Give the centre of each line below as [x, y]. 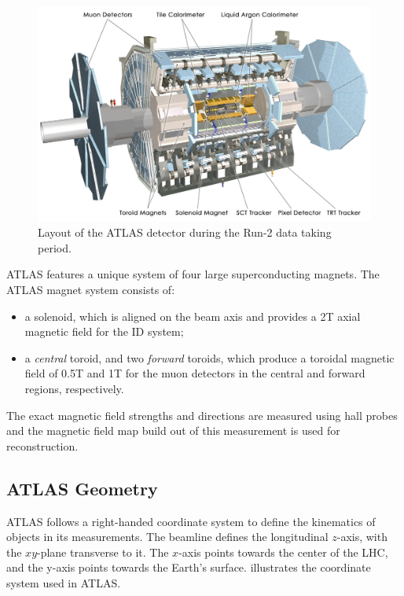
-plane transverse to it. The [103, 552]
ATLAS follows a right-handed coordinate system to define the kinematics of [191, 521]
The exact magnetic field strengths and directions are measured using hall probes [202, 415]
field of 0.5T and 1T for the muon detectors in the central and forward [195, 373]
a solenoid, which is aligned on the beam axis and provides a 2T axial [193, 316]
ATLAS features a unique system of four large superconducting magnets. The [193, 274]
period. [55, 247]
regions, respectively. [74, 389]
